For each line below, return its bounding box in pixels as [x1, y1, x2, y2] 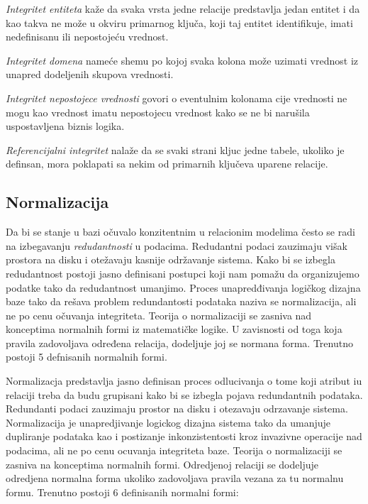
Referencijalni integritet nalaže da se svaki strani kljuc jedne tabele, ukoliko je [6, 142, 345, 157]
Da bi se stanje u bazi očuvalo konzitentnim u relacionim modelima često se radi [6, 224, 355, 239]
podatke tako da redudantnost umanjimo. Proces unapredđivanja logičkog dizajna [6, 280, 361, 295]
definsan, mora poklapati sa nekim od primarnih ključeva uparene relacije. [6, 156, 328, 171]
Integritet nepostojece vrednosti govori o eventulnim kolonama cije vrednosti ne [6, 90, 347, 105]
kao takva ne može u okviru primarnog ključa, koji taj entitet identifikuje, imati [6, 15, 353, 30]
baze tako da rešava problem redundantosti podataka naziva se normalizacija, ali [6, 294, 357, 309]
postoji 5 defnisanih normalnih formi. [6, 349, 167, 364]
